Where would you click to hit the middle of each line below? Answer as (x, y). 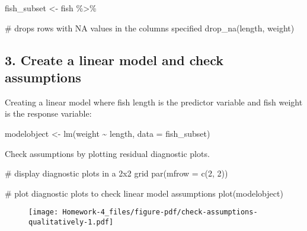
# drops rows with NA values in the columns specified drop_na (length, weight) (150, 28)
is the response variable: (48, 113)
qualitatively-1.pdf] (71, 222)
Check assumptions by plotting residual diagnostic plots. (107, 153)
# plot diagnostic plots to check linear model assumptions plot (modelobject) (144, 193)
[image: (44, 212)
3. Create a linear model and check (114, 60)
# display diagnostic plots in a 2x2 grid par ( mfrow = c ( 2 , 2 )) (116, 173)
